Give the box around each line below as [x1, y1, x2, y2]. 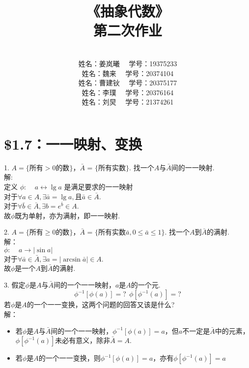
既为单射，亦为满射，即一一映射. [15, 210, 120, 220]
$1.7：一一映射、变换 [4, 133, 142, 154]
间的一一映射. [171, 162, 215, 172]
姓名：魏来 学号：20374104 [82, 68, 174, 78]
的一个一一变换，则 [38, 353, 101, 363]
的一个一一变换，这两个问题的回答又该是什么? [27, 299, 175, 310]
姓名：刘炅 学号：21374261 [82, 97, 174, 107]
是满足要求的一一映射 [64, 182, 133, 191]
